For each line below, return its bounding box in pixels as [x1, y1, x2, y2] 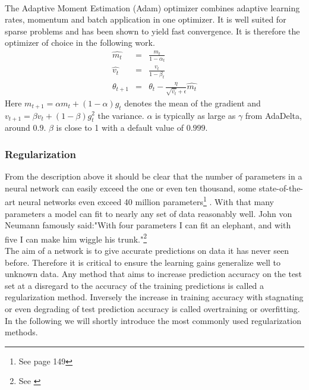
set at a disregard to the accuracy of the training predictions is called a [5, 279, 264, 291]
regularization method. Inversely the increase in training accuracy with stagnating [5, 291, 304, 303]
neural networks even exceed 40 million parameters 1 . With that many [18, 194, 275, 207]
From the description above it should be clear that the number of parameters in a [5, 170, 302, 183]
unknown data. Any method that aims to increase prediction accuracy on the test [5, 268, 302, 280]
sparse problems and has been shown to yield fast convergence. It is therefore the [5, 24, 300, 37]
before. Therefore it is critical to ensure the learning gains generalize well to [5, 256, 281, 268]
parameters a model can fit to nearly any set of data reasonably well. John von [5, 207, 292, 219]
